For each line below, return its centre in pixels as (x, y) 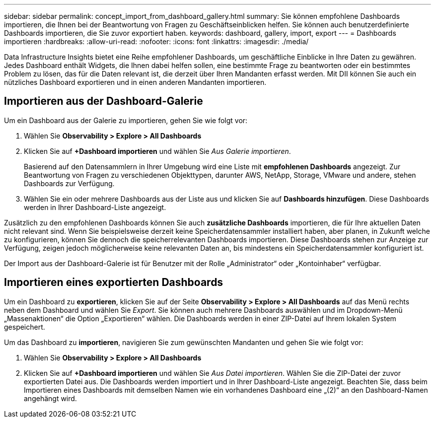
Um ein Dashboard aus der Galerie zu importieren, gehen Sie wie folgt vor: (126, 120)
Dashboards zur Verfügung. (69, 183)
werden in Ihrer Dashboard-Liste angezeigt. (95, 207)
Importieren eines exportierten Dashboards (114, 282)
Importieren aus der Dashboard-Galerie (104, 101)
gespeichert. (25, 327)
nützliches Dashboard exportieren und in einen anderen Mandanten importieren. (135, 82)
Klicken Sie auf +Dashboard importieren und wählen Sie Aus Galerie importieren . (157, 151)
